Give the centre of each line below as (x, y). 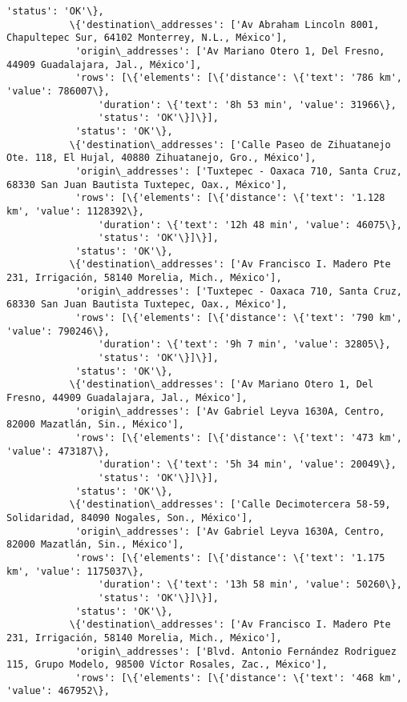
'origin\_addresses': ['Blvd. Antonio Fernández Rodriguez (236, 651)
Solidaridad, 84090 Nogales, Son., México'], (130, 517)
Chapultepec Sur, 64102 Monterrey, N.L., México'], (147, 38)
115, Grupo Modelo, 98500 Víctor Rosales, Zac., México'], (167, 665)
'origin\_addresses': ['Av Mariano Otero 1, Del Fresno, (230, 51)
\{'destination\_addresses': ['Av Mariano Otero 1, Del (222, 385)
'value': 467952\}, (58, 691)
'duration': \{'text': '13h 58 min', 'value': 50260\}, (250, 585)
